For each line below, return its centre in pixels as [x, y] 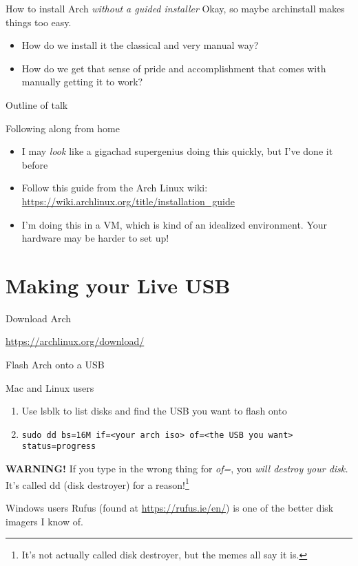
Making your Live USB [118, 285]
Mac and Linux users [50, 387]
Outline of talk [37, 104]
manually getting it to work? [82, 82]
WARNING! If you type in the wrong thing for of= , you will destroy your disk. [177, 469]
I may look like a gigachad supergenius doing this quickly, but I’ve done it [177, 151]
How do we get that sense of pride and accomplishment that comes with [174, 68]
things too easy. [39, 22]
